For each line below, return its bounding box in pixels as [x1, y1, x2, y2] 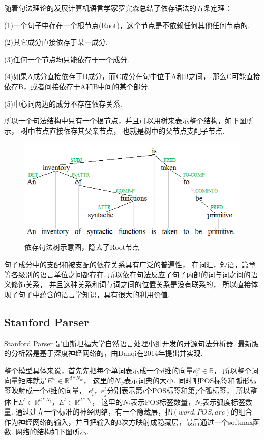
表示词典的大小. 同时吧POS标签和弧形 [124, 375, 250, 385]
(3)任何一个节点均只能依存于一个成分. [4, 54, 129, 64]
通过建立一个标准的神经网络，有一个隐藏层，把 [15, 406, 172, 417]
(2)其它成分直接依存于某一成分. [4, 37, 108, 47]
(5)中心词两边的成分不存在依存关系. [4, 98, 122, 109]
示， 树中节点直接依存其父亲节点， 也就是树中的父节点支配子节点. [4, 125, 225, 136]
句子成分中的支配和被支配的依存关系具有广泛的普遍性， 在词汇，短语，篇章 [4, 258, 256, 269]
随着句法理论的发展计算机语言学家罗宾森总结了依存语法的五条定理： [4, 3, 232, 13]
